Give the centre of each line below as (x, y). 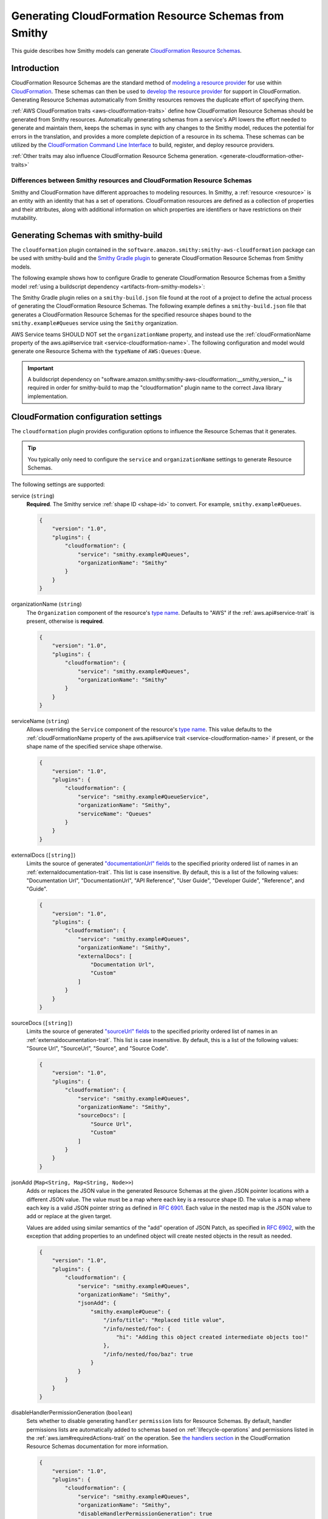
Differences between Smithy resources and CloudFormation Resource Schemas (132, 180)
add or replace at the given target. (69, 1216)
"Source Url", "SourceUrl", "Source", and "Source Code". (97, 1049)
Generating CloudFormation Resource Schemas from (148, 16)
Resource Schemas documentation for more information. (97, 1447)
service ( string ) (33, 496)
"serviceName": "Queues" (114, 814)
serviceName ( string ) (40, 721)
